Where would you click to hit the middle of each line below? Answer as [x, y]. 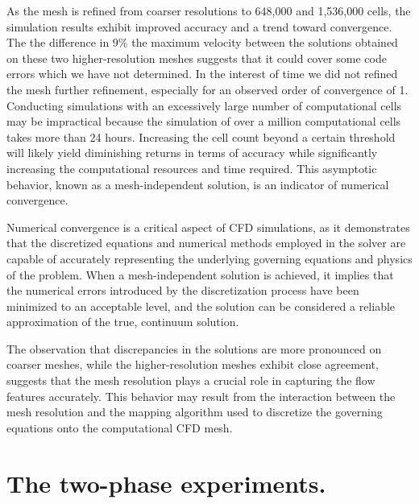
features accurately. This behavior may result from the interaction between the [201, 396]
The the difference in [58, 42]
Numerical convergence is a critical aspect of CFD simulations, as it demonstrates [208, 227]
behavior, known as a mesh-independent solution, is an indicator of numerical [198, 184]
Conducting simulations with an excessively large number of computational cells [204, 105]
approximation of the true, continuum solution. [123, 322]
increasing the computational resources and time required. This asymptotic [192, 168]
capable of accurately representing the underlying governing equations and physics [209, 258]
